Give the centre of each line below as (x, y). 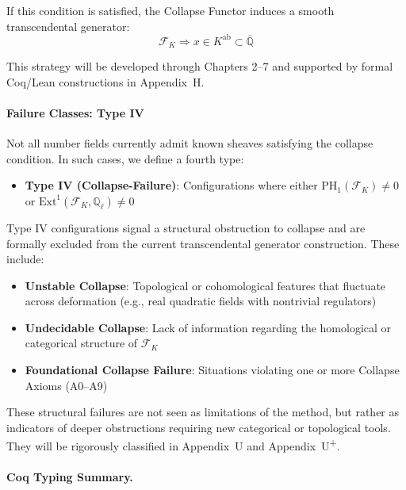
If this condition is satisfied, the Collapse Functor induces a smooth (170, 10)
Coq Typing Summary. (70, 477)
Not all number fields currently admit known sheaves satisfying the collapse (190, 143)
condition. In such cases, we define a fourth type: (125, 158)
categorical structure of (81, 343)
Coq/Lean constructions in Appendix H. (105, 81)
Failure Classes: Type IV (75, 112)
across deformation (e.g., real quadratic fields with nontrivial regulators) (201, 301)
